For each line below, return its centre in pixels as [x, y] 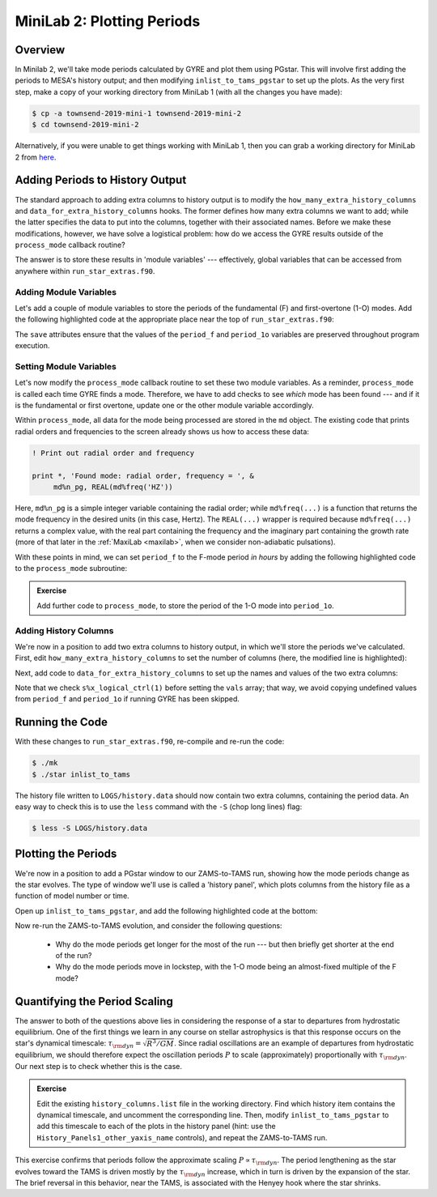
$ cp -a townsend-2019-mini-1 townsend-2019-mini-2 [137, 113]
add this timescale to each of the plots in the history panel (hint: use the [157, 1127]
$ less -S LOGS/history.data [90, 829]
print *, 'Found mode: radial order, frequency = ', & [143, 475]
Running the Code [62, 722]
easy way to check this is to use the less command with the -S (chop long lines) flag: [159, 807]
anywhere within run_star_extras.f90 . [85, 270]
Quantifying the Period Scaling [94, 1001]
